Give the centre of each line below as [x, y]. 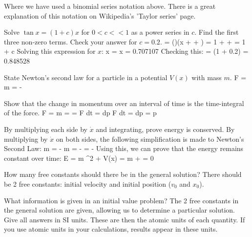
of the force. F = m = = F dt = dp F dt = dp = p [80, 113]
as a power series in [160, 32]
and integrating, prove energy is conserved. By [165, 129]
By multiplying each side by [46, 129]
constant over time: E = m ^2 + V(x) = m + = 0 [79, 158]
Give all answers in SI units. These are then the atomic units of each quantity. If [125, 219]
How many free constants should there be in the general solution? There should [123, 174]
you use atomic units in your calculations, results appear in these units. [111, 229]
